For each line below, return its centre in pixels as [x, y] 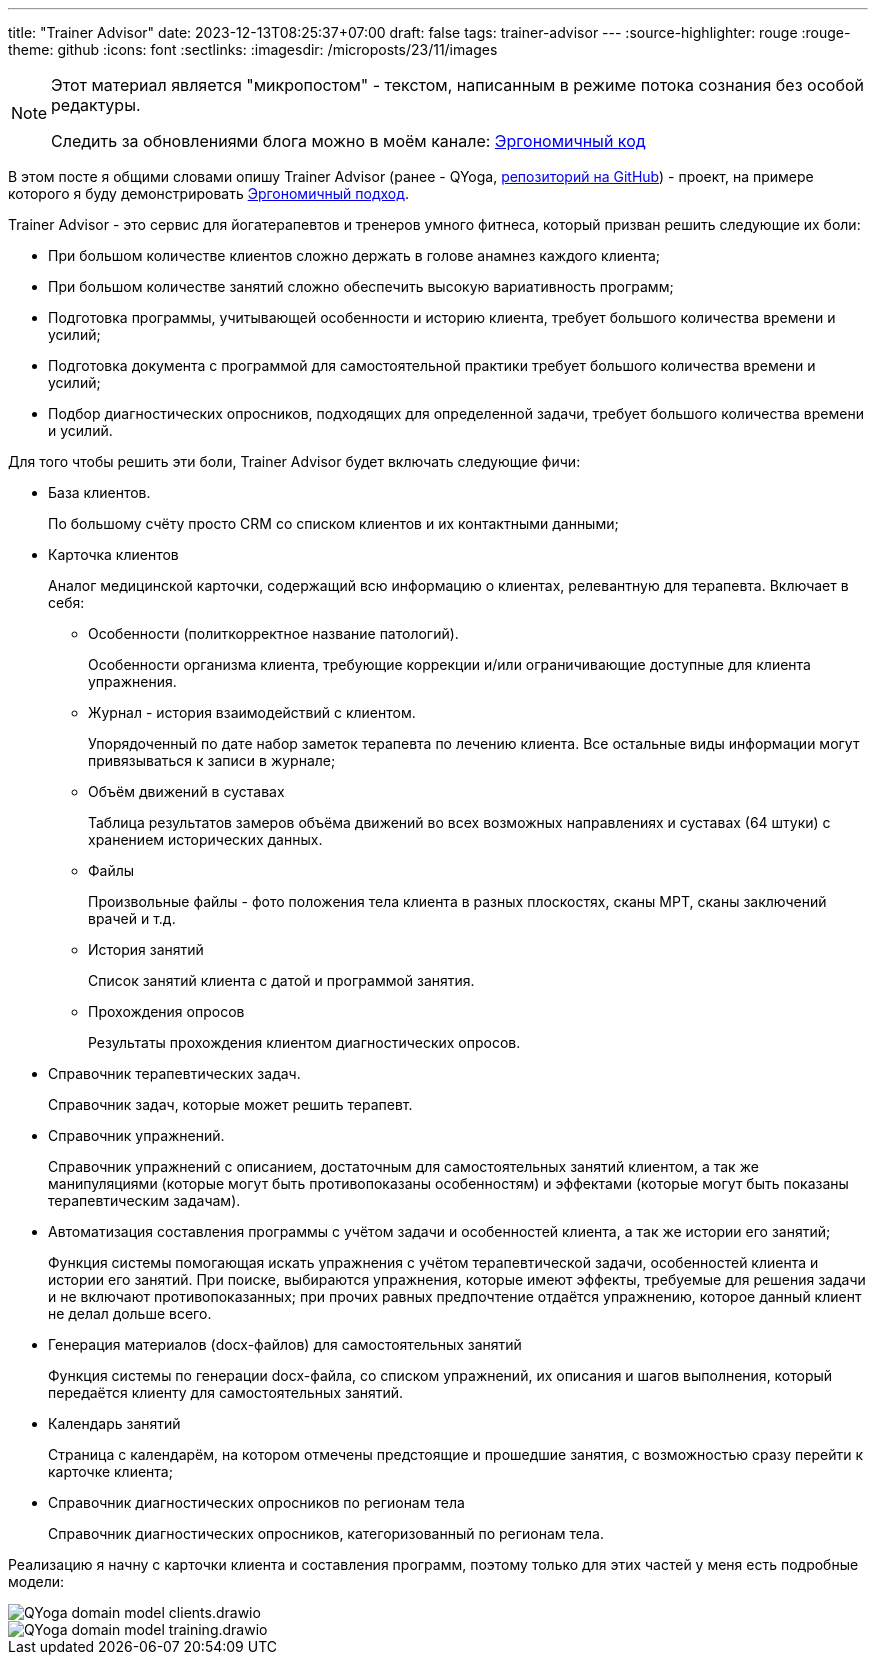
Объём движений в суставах [186, 791]
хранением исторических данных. [205, 839]
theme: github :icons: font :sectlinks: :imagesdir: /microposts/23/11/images [253, 49]
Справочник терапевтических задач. [174, 1073]
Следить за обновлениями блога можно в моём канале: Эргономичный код [348, 141]
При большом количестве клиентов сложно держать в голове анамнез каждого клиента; [354, 255]
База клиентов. [99, 492]
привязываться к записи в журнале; [212, 760]
